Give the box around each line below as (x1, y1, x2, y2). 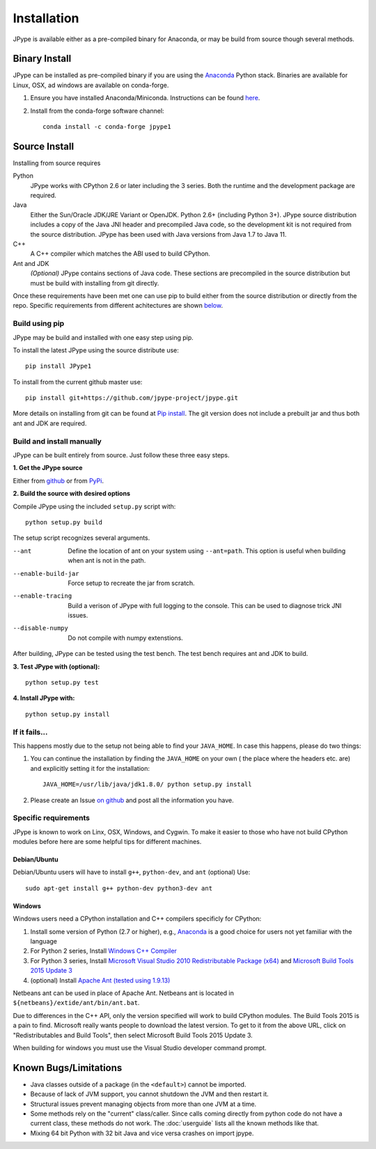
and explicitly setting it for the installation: (30, 764, 150, 772)
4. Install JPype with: (13, 694, 75, 703)
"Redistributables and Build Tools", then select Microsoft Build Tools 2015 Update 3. (13, 1031, 253, 1039)
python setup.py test (25, 679, 99, 687)
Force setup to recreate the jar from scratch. (68, 579, 195, 587)
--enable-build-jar (13, 570, 79, 577)
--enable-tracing (13, 592, 72, 600)
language (30, 937, 57, 946)
